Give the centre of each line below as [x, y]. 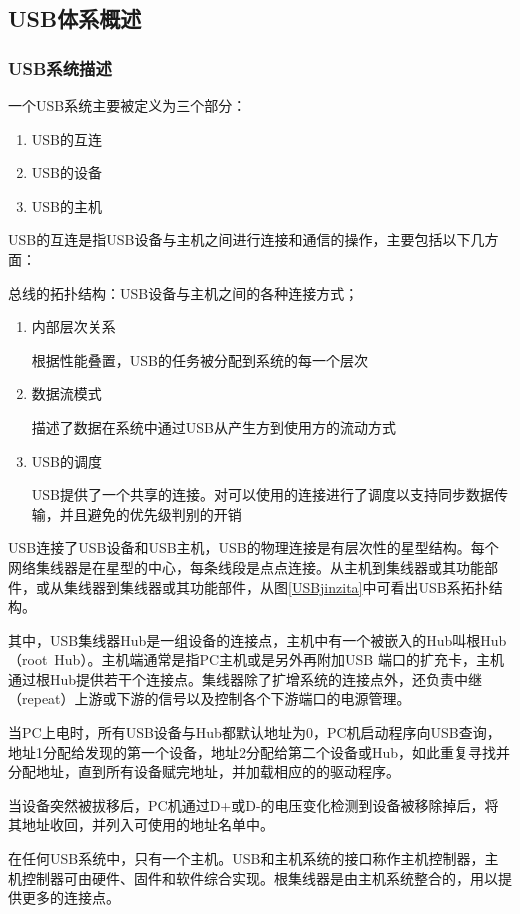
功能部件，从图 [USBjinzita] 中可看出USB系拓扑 [339, 586]
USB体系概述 [75, 18]
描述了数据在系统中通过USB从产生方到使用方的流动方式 [213, 426]
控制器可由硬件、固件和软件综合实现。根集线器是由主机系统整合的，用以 [259, 877]
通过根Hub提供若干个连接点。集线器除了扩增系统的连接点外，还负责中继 [245, 678]
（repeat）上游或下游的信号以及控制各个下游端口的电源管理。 [209, 698]
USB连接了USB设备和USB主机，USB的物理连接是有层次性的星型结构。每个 [253, 547]
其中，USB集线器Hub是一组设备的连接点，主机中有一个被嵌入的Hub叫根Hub [257, 639]
